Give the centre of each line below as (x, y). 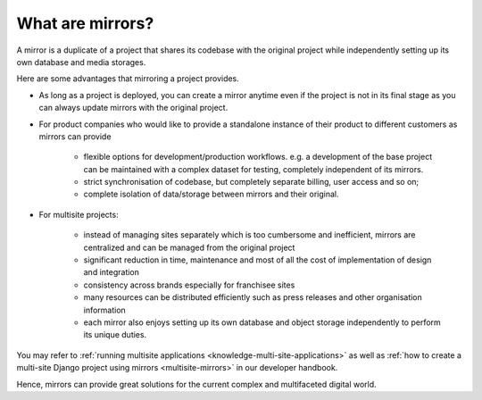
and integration (112, 272)
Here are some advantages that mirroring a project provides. (128, 79)
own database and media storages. (81, 62)
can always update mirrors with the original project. (133, 108)
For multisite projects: (79, 214)
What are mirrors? (85, 23)
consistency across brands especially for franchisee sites (189, 285)
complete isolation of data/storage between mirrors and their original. (211, 194)
